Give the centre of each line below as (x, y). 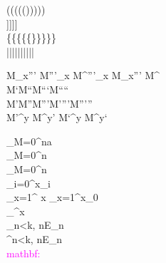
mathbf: (24, 253)
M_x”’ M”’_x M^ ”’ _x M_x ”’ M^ (83, 75)
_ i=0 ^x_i (28, 183)
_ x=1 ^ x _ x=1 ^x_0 (52, 197)
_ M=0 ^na (29, 141)
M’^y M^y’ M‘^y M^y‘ (57, 117)
